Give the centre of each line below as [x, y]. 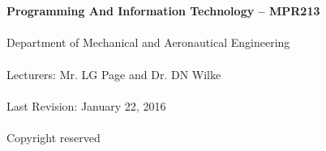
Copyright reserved [54, 137]
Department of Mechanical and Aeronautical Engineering [148, 42]
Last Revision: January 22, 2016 [86, 105]
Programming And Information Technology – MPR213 [163, 11]
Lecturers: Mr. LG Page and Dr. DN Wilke [114, 74]
